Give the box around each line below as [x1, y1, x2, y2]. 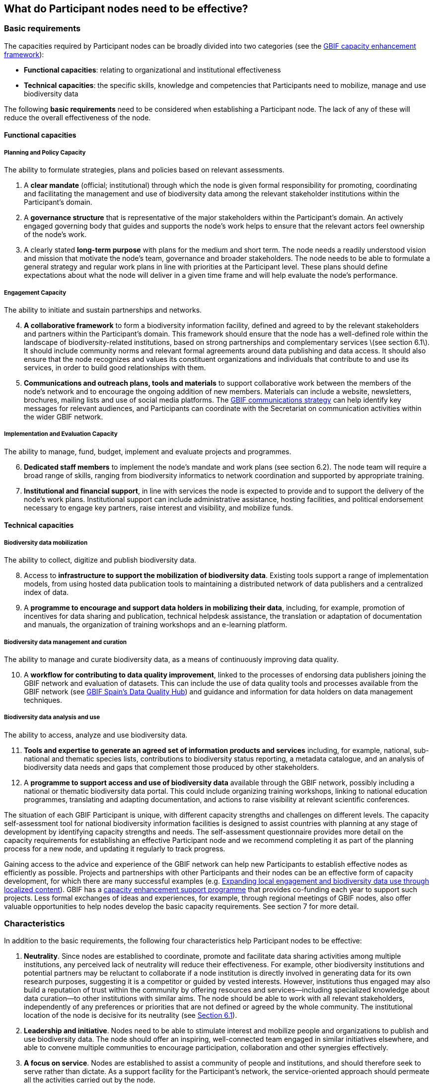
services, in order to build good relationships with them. [24, 363, 206, 372]
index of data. [24, 588, 69, 597]
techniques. [24, 695, 62, 704]
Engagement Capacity [4, 289, 67, 296]
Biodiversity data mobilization [4, 539, 88, 546]
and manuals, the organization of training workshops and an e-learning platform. [24, 620, 288, 629]
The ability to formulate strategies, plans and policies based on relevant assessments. [4, 166, 285, 174]
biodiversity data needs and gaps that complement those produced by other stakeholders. [24, 762, 319, 771]
